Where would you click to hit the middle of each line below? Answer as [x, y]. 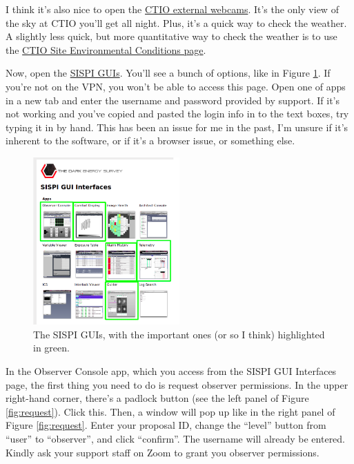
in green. [51, 348]
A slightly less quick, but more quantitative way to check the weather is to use [171, 36]
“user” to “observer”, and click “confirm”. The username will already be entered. [176, 438]
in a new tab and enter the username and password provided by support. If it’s [173, 100]
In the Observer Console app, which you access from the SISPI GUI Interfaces [171, 370]
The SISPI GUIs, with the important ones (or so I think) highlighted [179, 334]
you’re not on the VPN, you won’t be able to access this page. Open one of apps [176, 86]
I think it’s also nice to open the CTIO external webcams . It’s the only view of [172, 9]
